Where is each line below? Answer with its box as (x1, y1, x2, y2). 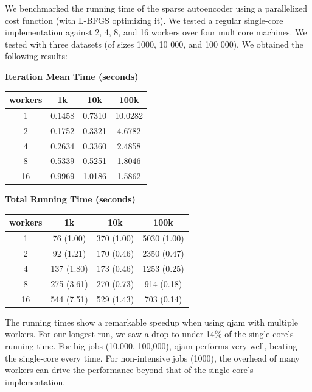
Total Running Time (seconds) (5, 193, 136, 205)
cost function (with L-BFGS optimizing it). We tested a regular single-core (5, 13, 283, 26)
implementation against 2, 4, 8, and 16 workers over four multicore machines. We (5, 26, 307, 38)
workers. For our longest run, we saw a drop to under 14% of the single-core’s (5, 327, 294, 340)
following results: (5, 49, 68, 62)
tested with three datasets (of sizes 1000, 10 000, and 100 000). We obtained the (5, 37, 303, 50)
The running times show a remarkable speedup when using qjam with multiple (5, 315, 298, 328)
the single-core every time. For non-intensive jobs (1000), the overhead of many (5, 351, 300, 364)
